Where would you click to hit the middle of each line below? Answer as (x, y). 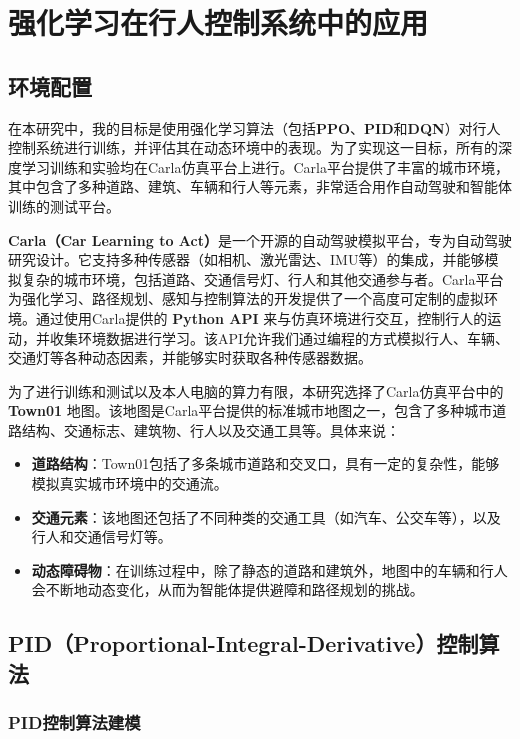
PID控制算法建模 (74, 722)
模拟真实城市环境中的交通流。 (129, 483)
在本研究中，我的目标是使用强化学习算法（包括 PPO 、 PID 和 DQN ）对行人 (254, 127)
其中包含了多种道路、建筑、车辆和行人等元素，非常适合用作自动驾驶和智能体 (260, 186)
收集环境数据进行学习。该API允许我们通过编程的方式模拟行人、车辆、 (279, 337)
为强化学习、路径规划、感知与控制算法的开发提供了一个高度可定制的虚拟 (246, 298)
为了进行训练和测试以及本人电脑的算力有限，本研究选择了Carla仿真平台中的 (256, 390)
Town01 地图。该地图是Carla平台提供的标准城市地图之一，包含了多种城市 (250, 410)
